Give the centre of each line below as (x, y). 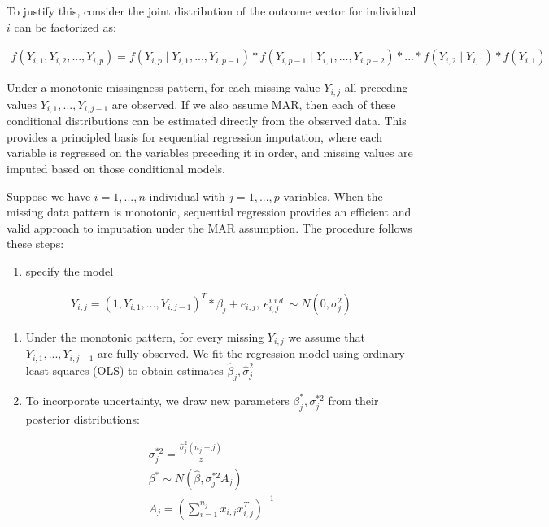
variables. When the (333, 196)
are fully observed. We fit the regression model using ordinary (251, 353)
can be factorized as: (65, 26)
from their (353, 400)
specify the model (70, 270)
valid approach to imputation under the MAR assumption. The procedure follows (209, 227)
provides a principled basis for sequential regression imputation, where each (194, 136)
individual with (187, 196)
